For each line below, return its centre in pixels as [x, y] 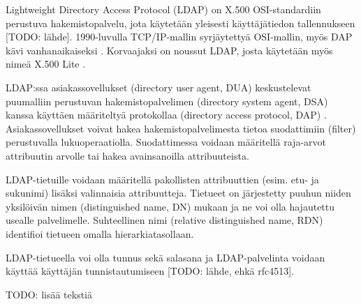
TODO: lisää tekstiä [49, 294]
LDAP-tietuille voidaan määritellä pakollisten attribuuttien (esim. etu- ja [162, 179]
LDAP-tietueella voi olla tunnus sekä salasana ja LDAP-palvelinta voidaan [165, 257]
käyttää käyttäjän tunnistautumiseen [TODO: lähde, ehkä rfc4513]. [150, 271]
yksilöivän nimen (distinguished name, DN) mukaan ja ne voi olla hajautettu [170, 206]
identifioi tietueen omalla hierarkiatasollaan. [100, 233]
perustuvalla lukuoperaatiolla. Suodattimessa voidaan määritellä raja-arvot [166, 142]
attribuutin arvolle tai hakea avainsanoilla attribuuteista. [127, 155]
